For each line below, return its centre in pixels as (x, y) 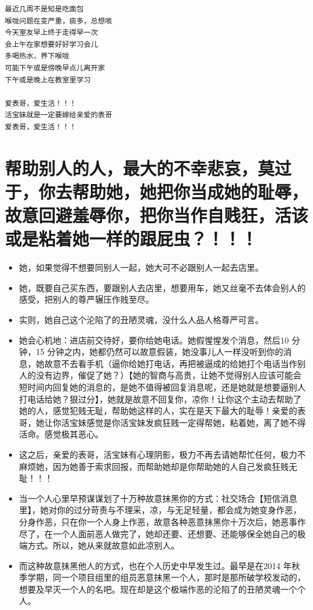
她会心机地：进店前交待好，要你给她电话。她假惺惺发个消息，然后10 (154, 340)
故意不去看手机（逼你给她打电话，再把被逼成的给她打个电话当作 (171, 363)
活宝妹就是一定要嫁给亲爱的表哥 (59, 115)
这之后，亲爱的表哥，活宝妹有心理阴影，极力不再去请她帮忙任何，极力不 (162, 454)
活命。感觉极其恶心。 (61, 434)
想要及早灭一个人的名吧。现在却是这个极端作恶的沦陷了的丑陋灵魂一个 (158, 589)
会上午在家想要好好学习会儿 (51, 44)
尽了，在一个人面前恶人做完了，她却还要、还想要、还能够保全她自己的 (158, 533)
